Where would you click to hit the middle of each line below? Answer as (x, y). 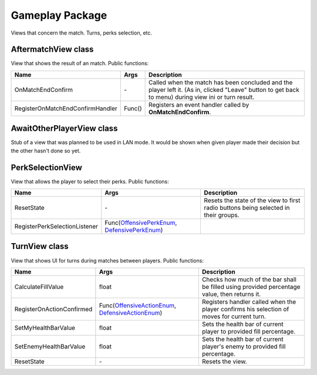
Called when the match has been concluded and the (221, 82)
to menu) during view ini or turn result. (202, 97)
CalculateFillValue (39, 287)
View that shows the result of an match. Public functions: (80, 63)
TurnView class (40, 246)
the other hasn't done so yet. (46, 151)
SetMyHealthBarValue (45, 328)
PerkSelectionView (46, 167)
